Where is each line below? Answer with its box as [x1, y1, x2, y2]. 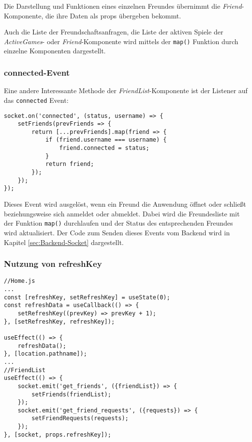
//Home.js [4, 278, 35, 285]
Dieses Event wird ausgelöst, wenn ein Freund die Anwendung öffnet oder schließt [4, 199, 246, 209]
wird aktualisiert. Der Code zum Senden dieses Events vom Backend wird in [4, 227, 230, 237]
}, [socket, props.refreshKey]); [4, 431, 111, 438]
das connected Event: [4, 95, 69, 105]
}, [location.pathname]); [4, 350, 87, 358]
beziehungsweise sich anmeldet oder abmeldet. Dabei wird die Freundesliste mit [4, 208, 240, 218]
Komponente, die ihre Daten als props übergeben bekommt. [4, 10, 181, 20]
